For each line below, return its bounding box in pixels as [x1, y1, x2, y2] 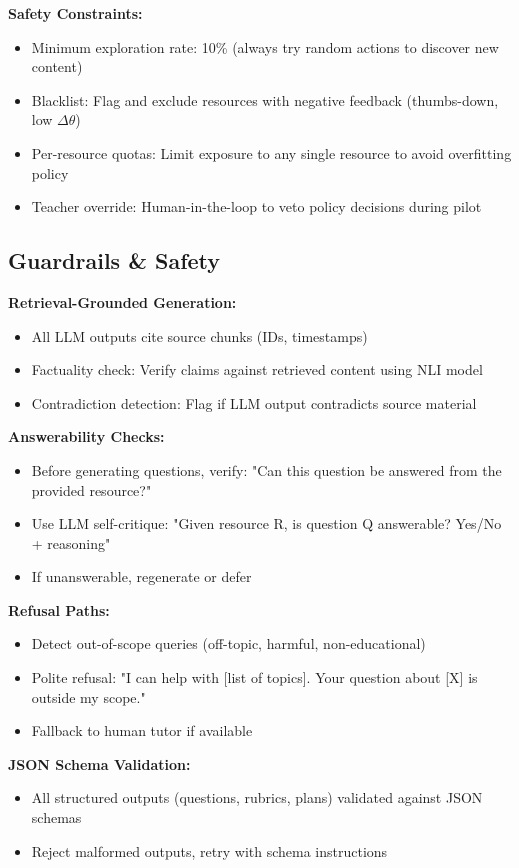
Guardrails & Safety [8, 245, 221, 276]
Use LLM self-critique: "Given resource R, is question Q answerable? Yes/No [31, 513, 502, 534]
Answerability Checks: [8, 426, 165, 447]
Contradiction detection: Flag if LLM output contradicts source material [31, 392, 477, 413]
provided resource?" [31, 479, 152, 500]
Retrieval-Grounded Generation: [8, 291, 237, 312]
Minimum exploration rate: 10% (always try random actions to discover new [31, 36, 499, 57]
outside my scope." [31, 686, 146, 707]
